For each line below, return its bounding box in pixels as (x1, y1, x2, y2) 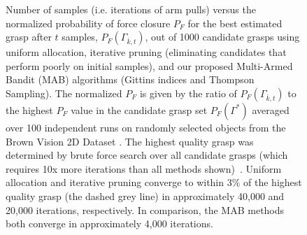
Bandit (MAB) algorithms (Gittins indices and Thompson (6, 72, 255, 87)
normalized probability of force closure (6, 15, 171, 30)
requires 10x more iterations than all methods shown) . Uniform (6, 161, 282, 176)
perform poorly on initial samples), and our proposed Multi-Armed (6, 58, 293, 73)
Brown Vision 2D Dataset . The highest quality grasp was (6, 134, 254, 148)
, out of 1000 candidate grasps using (145, 29, 300, 44)
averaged (252, 102, 290, 117)
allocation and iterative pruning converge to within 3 (6, 175, 232, 190)
